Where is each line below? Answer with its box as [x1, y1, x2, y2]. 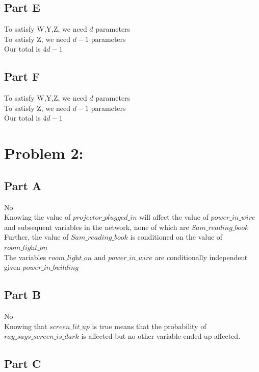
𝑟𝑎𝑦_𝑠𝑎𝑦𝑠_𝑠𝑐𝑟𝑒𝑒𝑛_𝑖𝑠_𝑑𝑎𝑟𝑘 [4, 333, 79, 341]
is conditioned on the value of [130, 231, 223, 242]
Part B [4, 287, 41, 303]
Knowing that [4, 320, 47, 331]
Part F [4, 68, 40, 84]
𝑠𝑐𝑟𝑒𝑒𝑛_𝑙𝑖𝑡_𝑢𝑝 [49, 323, 90, 331]
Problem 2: [4, 143, 84, 164]
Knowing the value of [4, 212, 71, 222]
